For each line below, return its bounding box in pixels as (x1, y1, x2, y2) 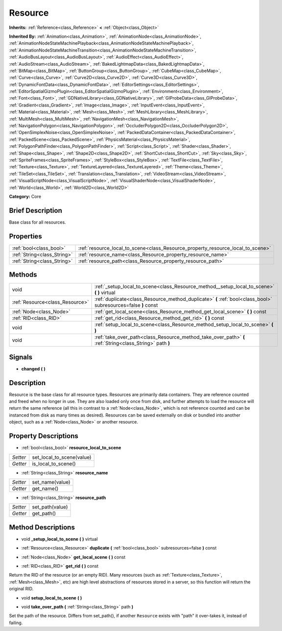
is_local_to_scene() (32, 460, 76, 467)
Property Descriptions (9, 432, 78, 440)
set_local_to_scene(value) (32, 454, 92, 461)
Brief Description (9, 206, 62, 214)
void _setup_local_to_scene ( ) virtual (21, 536, 98, 542)
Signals (9, 353, 33, 361)
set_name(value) (32, 478, 70, 485)
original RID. (9, 586, 34, 592)
